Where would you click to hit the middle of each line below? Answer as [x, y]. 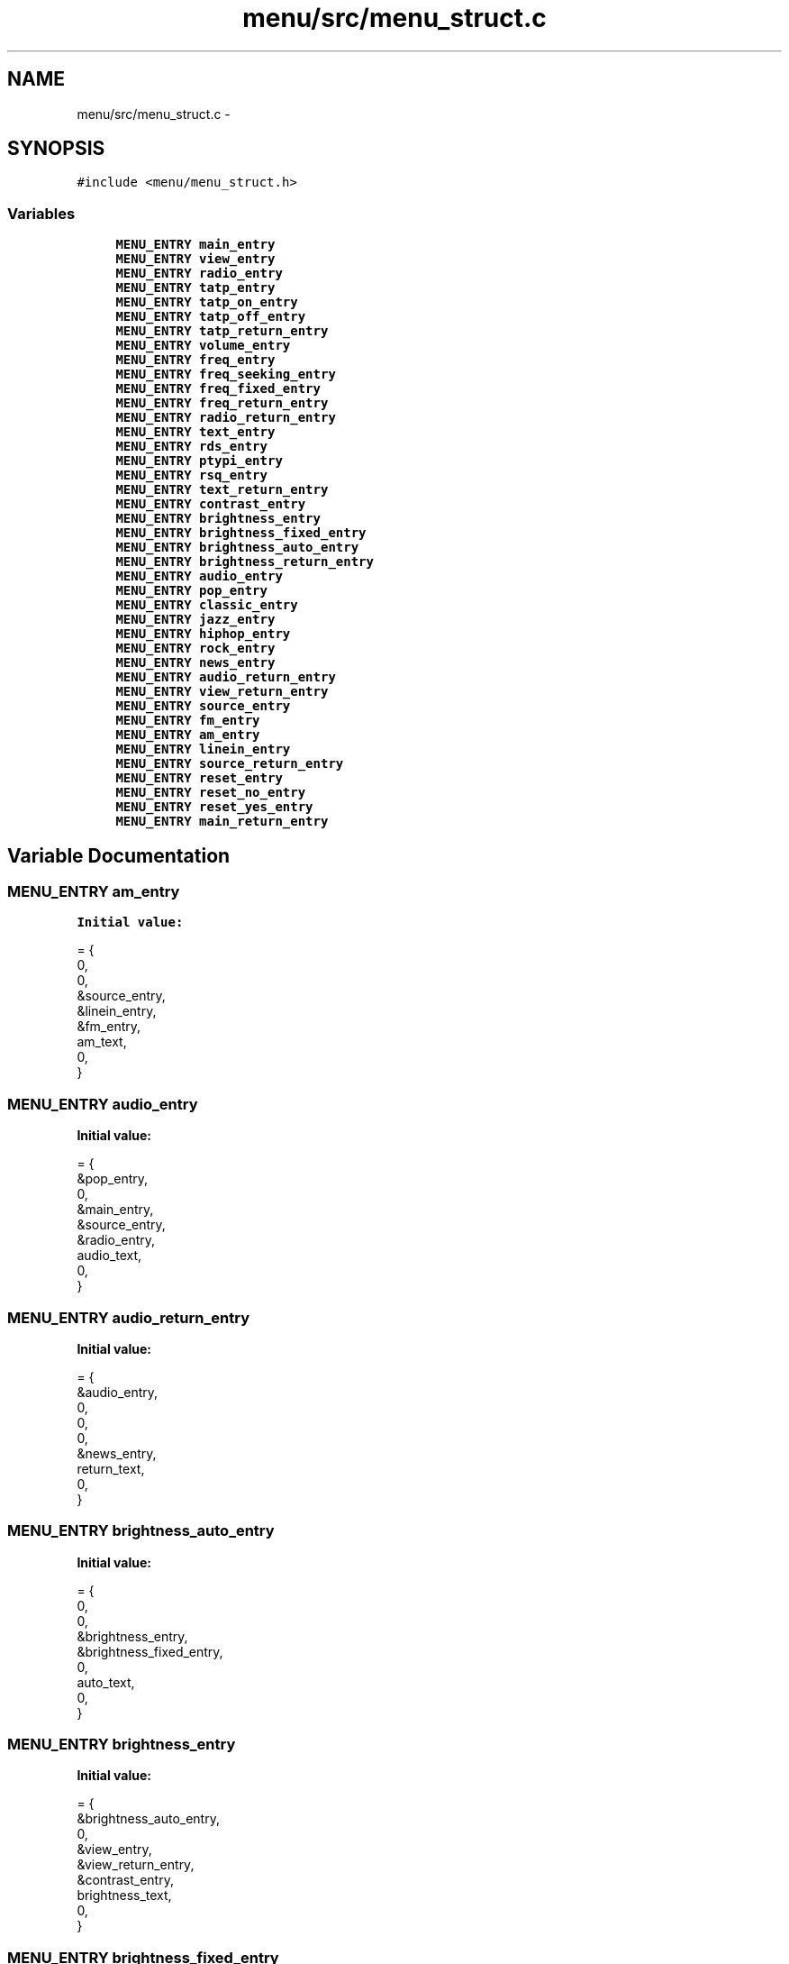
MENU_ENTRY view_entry [195, 259]
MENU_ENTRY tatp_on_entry [207, 302]
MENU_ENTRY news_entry [195, 663]
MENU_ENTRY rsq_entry [191, 475]
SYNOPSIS [56, 149]
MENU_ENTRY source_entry [203, 706]
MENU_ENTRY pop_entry [191, 591]
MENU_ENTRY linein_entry [203, 749]
